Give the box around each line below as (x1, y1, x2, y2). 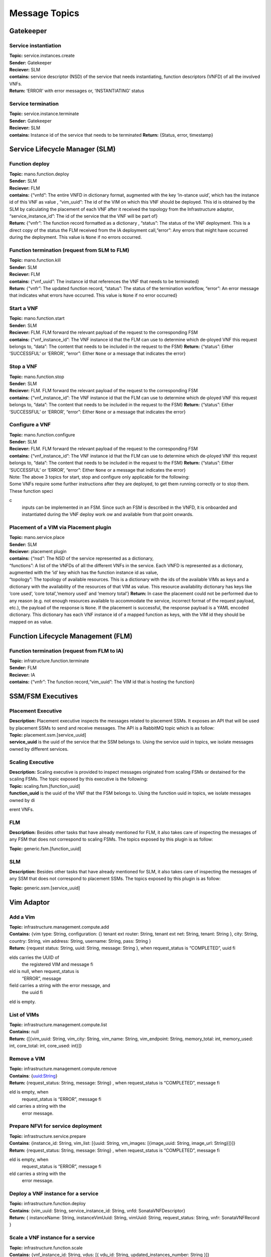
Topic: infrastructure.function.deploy (9, 1201, 86, 1207)
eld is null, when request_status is (9, 968, 79, 974)
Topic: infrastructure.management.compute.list (9, 1021, 107, 1028)
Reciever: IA (9, 672, 35, 678)
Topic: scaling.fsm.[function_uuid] (9, 783, 80, 789)
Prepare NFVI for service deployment (9, 1123, 102, 1130)
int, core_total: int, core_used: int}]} (9, 1043, 82, 1049)
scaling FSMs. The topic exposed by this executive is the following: (9, 776, 148, 782)
